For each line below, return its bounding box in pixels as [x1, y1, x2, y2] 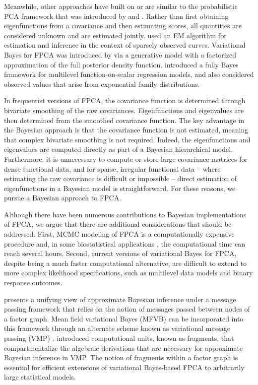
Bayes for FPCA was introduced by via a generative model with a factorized [4, 49, 236, 60]
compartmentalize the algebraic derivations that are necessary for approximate [4, 342, 243, 353]
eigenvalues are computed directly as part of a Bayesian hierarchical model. [4, 144, 233, 154]
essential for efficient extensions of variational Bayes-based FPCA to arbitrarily [4, 362, 245, 372]
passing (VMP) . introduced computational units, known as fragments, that [4, 333, 234, 343]
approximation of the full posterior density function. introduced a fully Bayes [4, 59, 239, 69]
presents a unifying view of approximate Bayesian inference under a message [4, 294, 236, 304]
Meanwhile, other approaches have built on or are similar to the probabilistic [4, 1, 238, 11]
